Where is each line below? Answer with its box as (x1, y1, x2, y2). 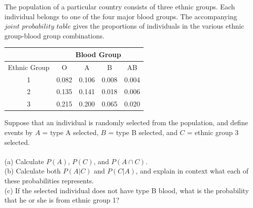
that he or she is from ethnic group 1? (4, 195, 119, 205)
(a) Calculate (4, 156, 44, 166)
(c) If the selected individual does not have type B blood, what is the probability (4, 185, 249, 195)
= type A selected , (42, 127, 99, 137)
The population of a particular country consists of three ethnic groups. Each (4, 1, 235, 11)
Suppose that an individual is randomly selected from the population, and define (4, 117, 248, 128)
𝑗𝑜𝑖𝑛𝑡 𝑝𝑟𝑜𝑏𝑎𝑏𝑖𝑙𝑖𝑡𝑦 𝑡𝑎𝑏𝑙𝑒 (4, 23, 71, 31)
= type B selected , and (108, 127, 178, 137)
